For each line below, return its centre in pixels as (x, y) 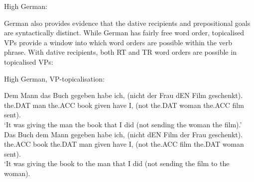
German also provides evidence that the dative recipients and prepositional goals (127, 23)
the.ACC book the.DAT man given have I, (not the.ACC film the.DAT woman (124, 144)
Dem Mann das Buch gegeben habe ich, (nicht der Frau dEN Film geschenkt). (124, 95)
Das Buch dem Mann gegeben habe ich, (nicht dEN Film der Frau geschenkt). (124, 134)
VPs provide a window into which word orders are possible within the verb (118, 42)
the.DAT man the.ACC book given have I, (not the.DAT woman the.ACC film (124, 105)
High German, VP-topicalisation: (54, 78)
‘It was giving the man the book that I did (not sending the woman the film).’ (123, 124)
